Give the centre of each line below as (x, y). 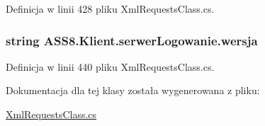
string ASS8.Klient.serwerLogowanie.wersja (132, 40)
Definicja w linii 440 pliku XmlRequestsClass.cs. (110, 66)
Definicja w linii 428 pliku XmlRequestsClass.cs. (110, 8)
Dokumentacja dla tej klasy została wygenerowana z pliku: (133, 90)
